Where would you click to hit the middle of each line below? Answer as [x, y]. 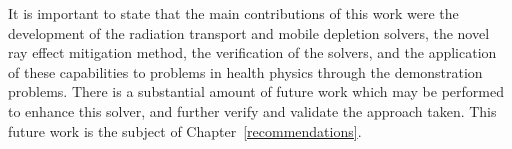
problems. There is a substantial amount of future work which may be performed [256, 91]
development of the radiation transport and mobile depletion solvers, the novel [249, 32]
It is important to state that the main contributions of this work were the [233, 13]
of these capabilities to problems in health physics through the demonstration [245, 71]
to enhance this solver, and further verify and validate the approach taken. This [252, 110]
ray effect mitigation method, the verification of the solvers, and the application [252, 52]
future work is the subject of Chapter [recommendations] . [185, 130]
